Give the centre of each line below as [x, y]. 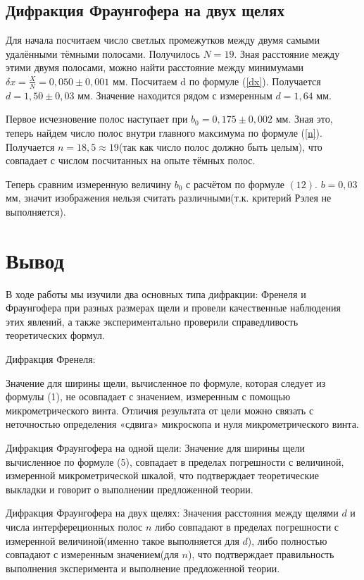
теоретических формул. [55, 335]
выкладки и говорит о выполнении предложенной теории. [130, 489]
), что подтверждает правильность [261, 554]
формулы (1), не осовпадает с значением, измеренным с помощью [148, 396]
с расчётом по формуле [235, 184]
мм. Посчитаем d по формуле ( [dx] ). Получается [216, 81]
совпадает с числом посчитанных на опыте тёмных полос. [131, 160]
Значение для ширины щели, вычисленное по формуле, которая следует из [166, 382]
